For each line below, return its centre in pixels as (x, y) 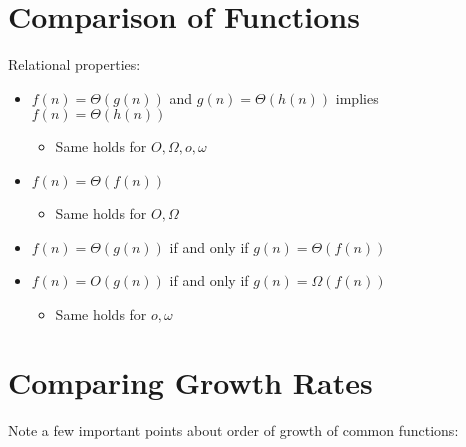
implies (357, 97)
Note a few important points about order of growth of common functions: (233, 430)
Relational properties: (74, 64)
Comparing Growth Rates (190, 382)
